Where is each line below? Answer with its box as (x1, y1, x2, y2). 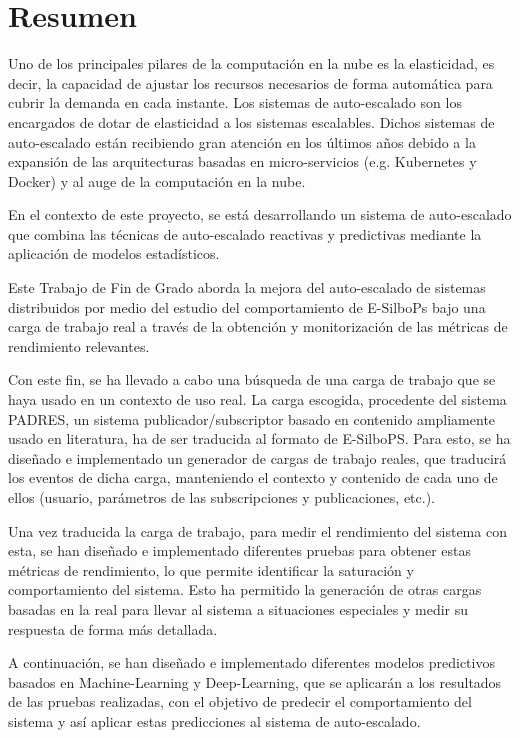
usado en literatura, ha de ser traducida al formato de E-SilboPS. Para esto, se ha (8, 428, 511, 449)
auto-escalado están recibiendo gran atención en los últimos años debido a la (8, 131, 476, 152)
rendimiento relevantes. (8, 335, 150, 356)
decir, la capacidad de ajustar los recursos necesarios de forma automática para (8, 72, 493, 93)
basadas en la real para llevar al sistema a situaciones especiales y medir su (8, 598, 469, 619)
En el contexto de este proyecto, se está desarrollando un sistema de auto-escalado (8, 204, 512, 225)
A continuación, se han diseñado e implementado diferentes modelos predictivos (8, 652, 495, 673)
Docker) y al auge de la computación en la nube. (8, 170, 306, 191)
